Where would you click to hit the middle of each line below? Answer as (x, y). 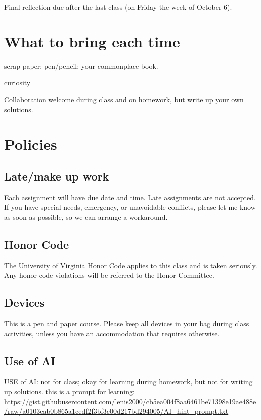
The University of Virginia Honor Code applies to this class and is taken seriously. (131, 265)
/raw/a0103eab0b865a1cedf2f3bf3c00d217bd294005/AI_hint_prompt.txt (116, 411)
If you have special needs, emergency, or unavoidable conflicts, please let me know (130, 207)
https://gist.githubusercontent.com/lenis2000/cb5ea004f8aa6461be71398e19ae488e (130, 401)
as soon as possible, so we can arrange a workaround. (86, 217)
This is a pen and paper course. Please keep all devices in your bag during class (127, 323)
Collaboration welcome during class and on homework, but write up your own (124, 99)
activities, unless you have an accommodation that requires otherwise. (112, 333)
